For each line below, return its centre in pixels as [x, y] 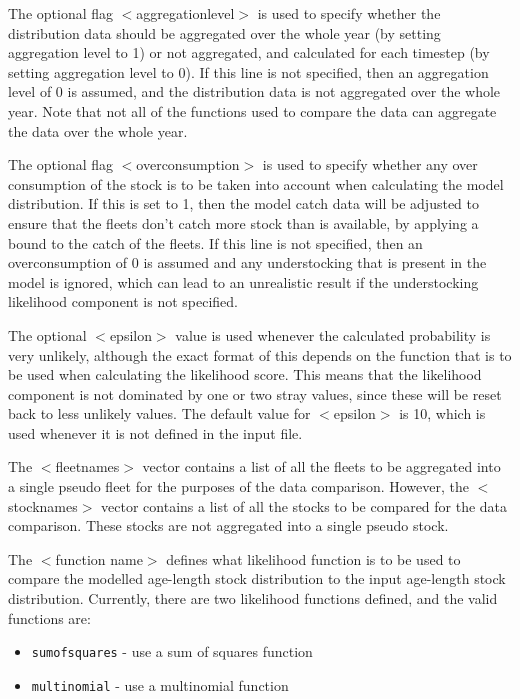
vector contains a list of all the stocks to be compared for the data [304, 505]
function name [99, 558]
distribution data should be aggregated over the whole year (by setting [224, 32]
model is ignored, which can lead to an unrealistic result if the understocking [243, 281]
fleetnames [87, 466]
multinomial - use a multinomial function [160, 684]
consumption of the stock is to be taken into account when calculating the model [256, 183]
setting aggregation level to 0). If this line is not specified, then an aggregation [248, 71]
